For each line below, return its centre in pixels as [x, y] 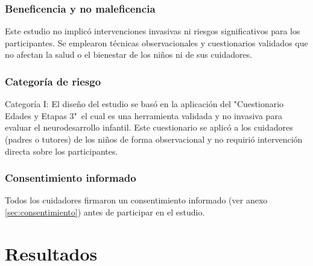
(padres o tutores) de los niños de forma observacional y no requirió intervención [154, 139]
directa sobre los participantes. [62, 151]
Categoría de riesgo [53, 81]
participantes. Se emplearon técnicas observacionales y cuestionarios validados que [156, 42]
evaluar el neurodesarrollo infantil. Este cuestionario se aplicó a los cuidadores [149, 127]
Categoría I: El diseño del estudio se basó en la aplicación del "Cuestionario [144, 104]
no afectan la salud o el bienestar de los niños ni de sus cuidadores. [129, 54]
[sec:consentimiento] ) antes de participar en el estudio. [105, 212]
